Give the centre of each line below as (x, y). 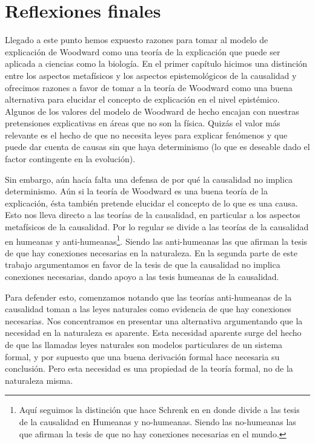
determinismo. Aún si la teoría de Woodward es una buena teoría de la (136, 191)
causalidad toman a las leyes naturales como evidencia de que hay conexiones (148, 309)
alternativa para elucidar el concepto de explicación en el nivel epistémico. (142, 99)
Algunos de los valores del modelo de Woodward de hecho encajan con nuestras (152, 111)
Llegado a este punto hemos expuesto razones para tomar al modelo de (137, 40)
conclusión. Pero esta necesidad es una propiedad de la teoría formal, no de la (149, 368)
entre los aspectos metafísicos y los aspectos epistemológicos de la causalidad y (151, 75)
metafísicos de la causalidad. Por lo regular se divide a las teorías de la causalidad (157, 227)
